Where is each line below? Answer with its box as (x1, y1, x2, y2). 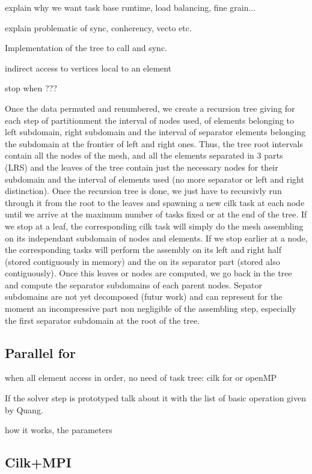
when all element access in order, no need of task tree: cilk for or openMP (5, 371, 277, 384)
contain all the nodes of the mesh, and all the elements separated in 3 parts (5, 149, 283, 162)
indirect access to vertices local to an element (5, 61, 172, 74)
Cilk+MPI (5, 453, 72, 472)
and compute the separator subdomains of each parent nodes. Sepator (5, 278, 262, 291)
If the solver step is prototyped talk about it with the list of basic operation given (5, 392, 307, 404)
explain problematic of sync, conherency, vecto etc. (5, 21, 192, 34)
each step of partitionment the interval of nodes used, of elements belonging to (5, 114, 295, 126)
